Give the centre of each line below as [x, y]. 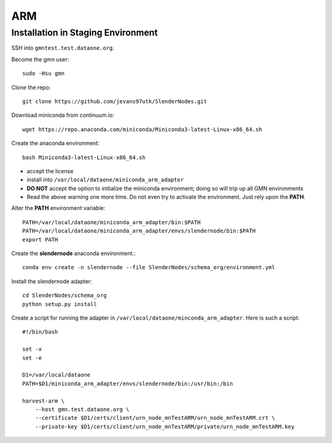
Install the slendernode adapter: [52, 281]
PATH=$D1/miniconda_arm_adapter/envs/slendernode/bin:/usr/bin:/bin [128, 383]
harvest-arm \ [43, 401]
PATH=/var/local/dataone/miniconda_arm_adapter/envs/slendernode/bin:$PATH [139, 231]
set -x [32, 349]
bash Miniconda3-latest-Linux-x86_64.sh [84, 157]
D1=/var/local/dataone [57, 375]
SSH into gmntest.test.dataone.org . [63, 48]
